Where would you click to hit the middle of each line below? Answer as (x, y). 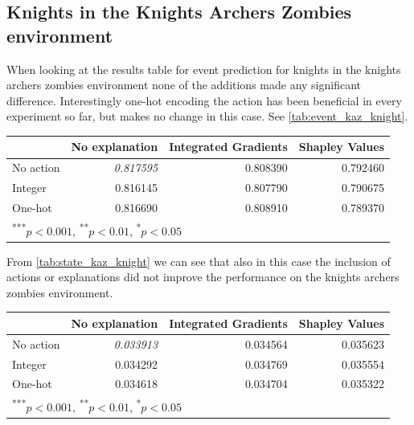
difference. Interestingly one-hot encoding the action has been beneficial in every (204, 100)
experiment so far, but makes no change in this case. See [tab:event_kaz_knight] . (207, 116)
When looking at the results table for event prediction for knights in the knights (204, 69)
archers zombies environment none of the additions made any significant (184, 85)
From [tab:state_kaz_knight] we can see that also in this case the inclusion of (199, 261)
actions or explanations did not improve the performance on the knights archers (203, 277)
